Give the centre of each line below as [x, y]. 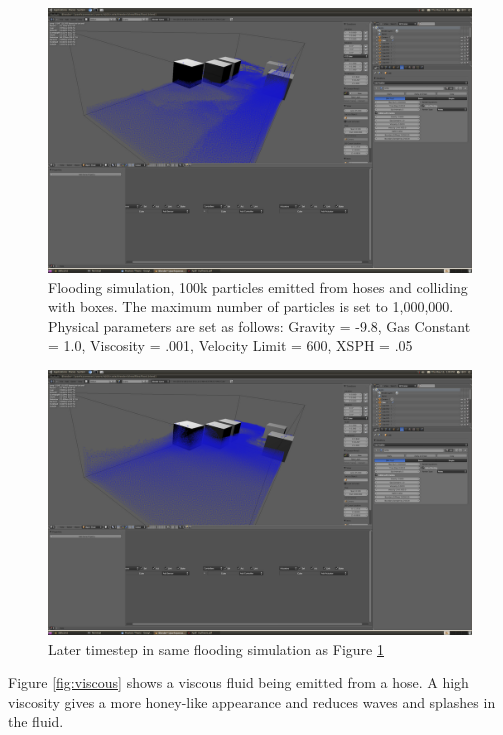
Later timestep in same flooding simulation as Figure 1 [216, 648]
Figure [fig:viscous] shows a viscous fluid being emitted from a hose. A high [238, 682]
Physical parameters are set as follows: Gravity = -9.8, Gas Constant [259, 325]
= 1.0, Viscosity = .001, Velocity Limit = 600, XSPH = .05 [230, 345]
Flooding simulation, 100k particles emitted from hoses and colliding [258, 286]
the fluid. [36, 721]
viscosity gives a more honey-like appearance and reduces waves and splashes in [252, 701]
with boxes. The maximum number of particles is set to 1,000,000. [251, 306]
